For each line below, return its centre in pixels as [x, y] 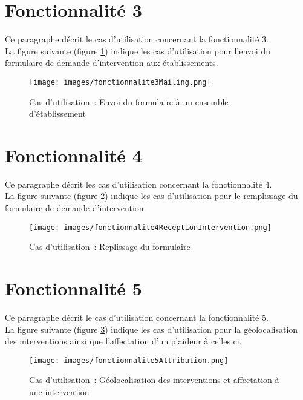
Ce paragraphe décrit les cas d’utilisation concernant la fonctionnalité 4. [138, 184]
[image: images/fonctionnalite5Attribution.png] [129, 360]
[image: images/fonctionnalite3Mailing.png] [120, 82]
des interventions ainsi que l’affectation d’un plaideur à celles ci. [123, 341]
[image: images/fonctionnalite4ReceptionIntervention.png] [150, 227]
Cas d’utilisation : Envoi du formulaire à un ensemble [129, 101]
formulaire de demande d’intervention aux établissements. [112, 63]
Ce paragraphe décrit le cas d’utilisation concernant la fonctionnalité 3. [137, 39]
